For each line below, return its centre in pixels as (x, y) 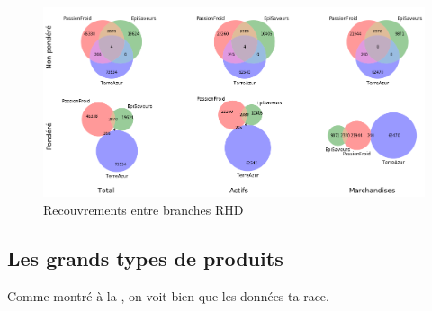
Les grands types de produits (145, 258)
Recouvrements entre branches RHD (144, 209)
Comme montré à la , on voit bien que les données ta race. (168, 295)
